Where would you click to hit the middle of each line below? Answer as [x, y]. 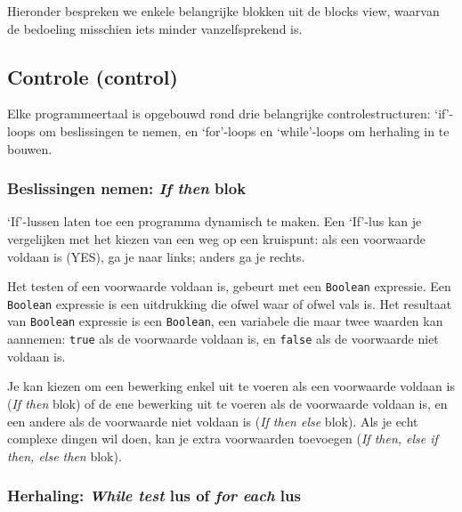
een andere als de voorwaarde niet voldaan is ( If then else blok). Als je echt [213, 421]
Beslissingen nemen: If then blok [127, 188]
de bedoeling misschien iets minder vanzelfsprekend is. [155, 28]
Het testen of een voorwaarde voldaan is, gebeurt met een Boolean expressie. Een [229, 286]
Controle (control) [93, 76]
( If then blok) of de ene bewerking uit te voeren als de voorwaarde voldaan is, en [227, 403]
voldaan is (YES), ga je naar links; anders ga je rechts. [156, 256]
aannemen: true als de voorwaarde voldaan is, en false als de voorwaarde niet [223, 339]
